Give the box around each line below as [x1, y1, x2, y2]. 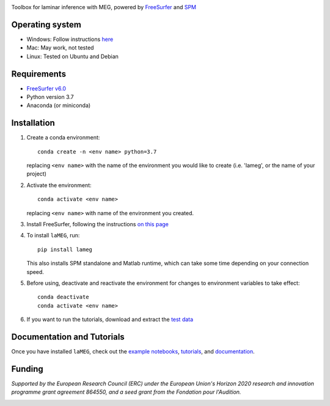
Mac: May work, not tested [26, 44, 94, 51]
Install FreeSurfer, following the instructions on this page [26, 221, 169, 228]
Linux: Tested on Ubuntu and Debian [26, 53, 119, 60]
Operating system [11, 19, 82, 30]
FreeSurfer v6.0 [26, 84, 67, 92]
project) [26, 170, 47, 177]
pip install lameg [37, 246, 93, 253]
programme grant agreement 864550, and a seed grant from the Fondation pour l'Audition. [11, 388, 241, 396]
